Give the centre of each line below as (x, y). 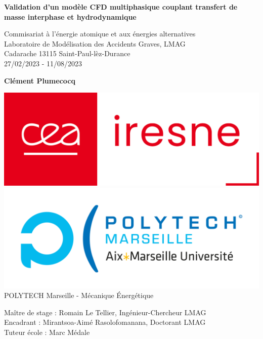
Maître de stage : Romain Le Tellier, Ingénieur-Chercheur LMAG (105, 312)
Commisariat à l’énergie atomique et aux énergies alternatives (100, 34)
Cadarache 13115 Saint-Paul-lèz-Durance (67, 53)
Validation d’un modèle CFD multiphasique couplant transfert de (121, 7)
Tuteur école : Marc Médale (47, 332)
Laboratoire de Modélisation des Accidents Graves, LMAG (95, 43)
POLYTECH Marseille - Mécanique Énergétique (79, 295)
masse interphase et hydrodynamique (70, 16)
